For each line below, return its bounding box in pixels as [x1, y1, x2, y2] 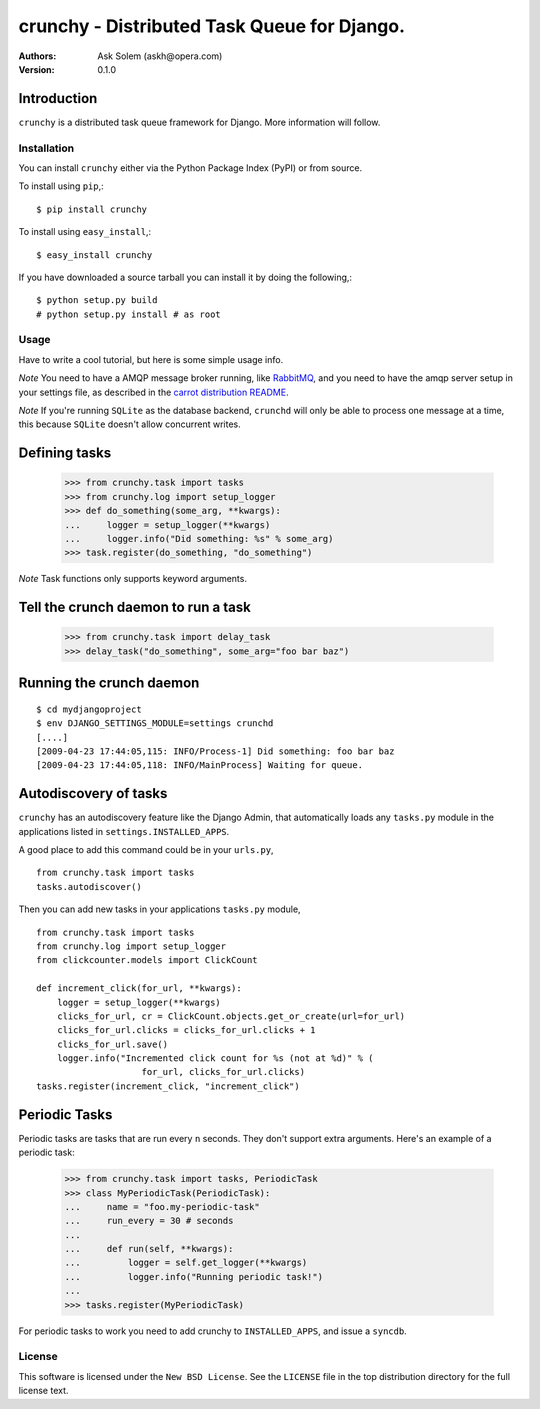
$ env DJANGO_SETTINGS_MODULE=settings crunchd [36, 718, 274, 729]
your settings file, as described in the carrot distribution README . [18, 386, 289, 398]
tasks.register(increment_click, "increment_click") [36, 1080, 300, 1092]
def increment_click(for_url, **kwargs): [36, 983, 242, 994]
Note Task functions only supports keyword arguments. [18, 573, 247, 585]
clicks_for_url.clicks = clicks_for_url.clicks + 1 [56, 1025, 316, 1036]
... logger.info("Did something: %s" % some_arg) [64, 533, 334, 544]
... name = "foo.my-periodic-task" [64, 1201, 260, 1212]
